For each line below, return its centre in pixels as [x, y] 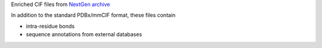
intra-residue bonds [50, 26]
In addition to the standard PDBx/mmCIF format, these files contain [93, 15]
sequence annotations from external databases [84, 34]
